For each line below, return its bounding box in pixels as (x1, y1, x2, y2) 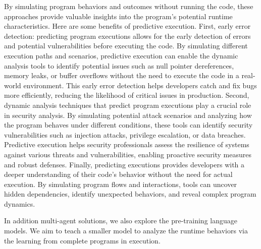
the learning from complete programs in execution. (4, 235, 161, 245)
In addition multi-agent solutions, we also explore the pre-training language (4, 215, 237, 226)
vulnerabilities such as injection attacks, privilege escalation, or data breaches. (4, 129, 246, 140)
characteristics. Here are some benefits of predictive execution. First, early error (4, 21, 251, 31)
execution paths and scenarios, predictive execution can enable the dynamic (4, 50, 238, 60)
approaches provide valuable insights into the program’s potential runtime (4, 11, 233, 21)
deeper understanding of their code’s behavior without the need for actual (4, 169, 233, 179)
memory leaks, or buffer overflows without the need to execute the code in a (4, 70, 239, 81)
